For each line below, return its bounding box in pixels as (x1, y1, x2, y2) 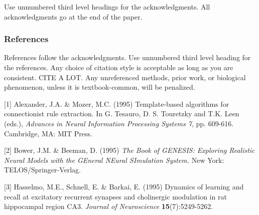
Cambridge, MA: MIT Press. (4, 128, 92, 138)
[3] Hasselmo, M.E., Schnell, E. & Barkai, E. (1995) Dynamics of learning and (4, 181, 244, 191)
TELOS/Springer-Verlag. (4, 164, 81, 175)
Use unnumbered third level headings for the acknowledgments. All (4, 2, 210, 12)
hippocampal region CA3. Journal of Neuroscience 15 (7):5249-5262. (4, 201, 213, 211)
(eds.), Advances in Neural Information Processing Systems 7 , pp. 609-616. (4, 118, 234, 128)
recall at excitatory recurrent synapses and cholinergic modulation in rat (4, 191, 227, 201)
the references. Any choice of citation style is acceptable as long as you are (4, 62, 233, 72)
